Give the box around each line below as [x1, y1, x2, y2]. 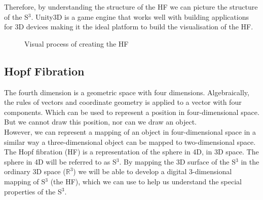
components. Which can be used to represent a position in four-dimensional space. [4, 106, 259, 117]
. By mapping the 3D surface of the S [119, 156, 236, 167]
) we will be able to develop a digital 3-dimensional [73, 166, 232, 177]
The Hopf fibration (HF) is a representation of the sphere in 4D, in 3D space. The [4, 146, 259, 157]
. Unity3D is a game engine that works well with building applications [31, 11, 249, 22]
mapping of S [4, 176, 46, 186]
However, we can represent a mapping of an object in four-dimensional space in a [4, 126, 256, 137]
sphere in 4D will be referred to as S [4, 156, 117, 167]
